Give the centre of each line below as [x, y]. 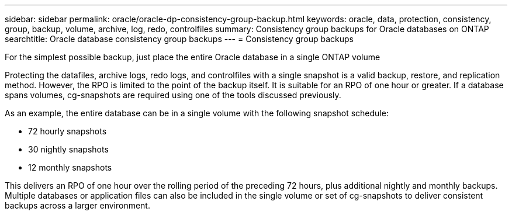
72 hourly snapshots [68, 131]
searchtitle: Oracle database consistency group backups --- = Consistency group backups [179, 39]
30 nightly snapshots [68, 149]
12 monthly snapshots [70, 167]
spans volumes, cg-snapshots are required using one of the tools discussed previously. [173, 95]
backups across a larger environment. [77, 205]
